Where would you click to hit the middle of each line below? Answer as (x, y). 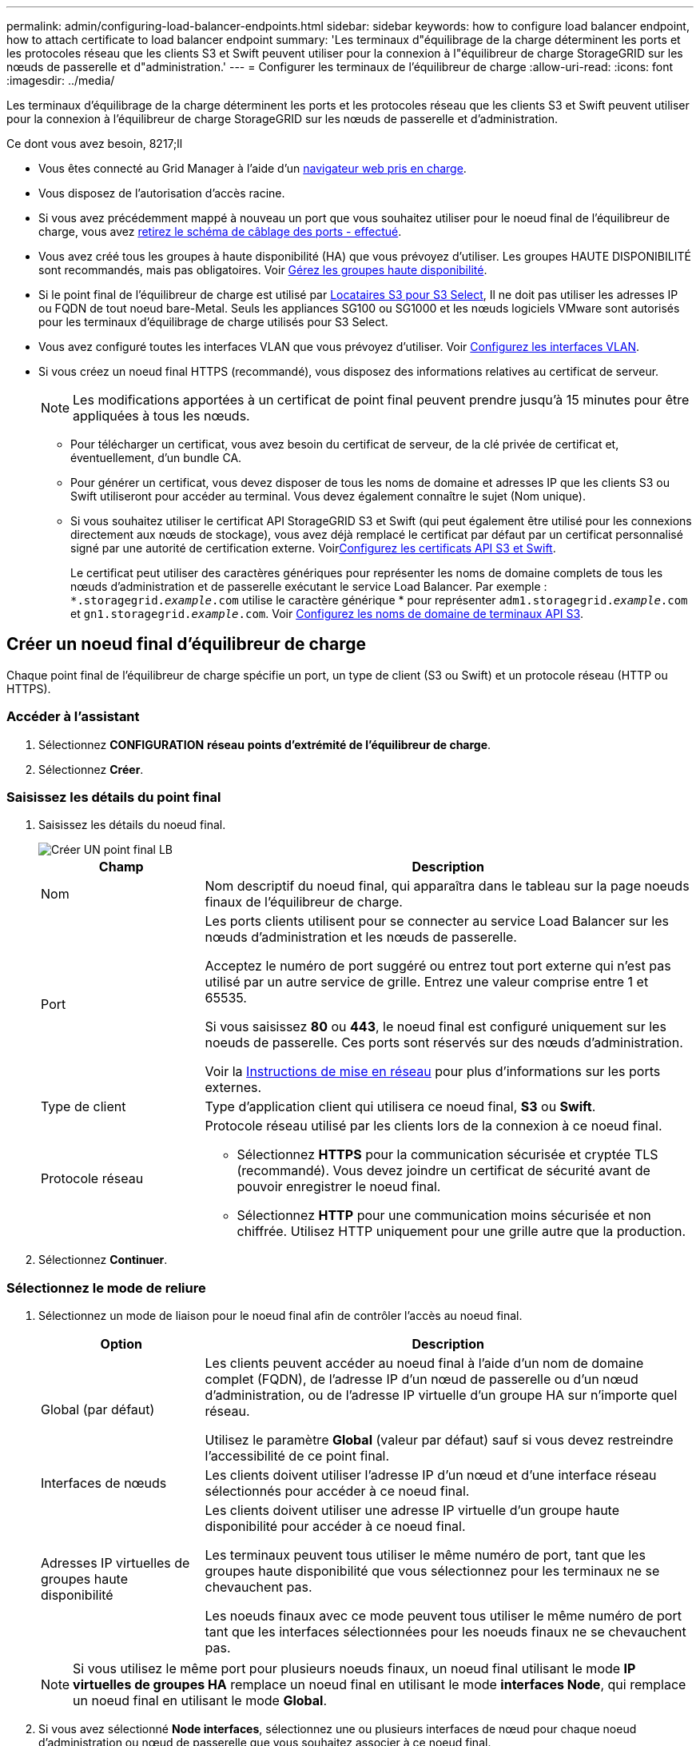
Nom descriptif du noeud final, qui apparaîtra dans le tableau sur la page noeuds (447, 886)
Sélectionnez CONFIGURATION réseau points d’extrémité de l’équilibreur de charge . (265, 744)
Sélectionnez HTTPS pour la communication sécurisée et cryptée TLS (447, 1155)
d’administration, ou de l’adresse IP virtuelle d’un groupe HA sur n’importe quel (441, 1395)
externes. (233, 1088)
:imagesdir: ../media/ (61, 80)
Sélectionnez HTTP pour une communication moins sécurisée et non (444, 1216)
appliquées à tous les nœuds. (161, 416)
